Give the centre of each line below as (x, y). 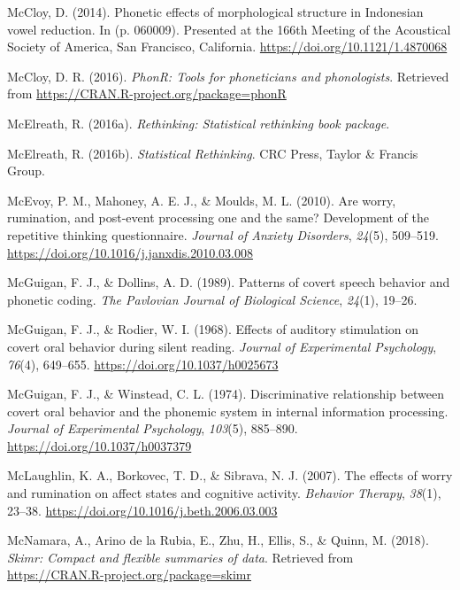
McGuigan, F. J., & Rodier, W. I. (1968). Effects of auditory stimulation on (213, 329)
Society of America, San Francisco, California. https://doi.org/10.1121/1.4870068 (227, 47)
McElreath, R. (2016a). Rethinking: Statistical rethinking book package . (199, 123)
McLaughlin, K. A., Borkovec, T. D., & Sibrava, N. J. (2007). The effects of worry (230, 475)
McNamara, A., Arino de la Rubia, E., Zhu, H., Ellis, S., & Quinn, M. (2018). (218, 540)
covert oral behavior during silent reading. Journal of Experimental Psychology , (222, 346)
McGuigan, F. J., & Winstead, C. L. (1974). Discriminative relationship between (226, 394)
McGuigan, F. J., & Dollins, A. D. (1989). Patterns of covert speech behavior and (229, 282)
